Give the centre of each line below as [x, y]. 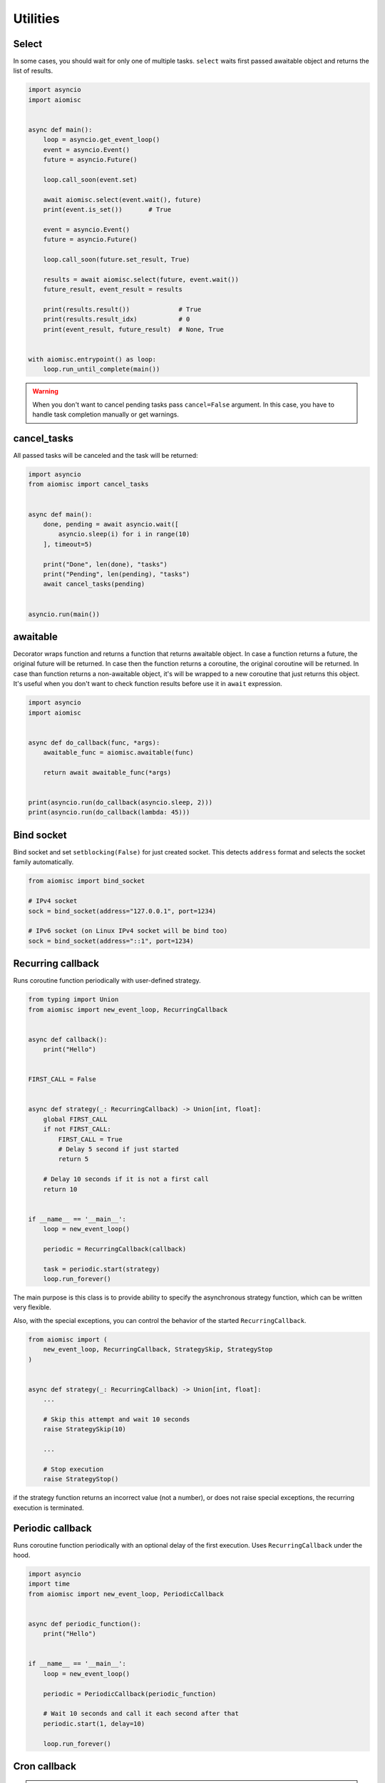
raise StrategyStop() [81, 1479]
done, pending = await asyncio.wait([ [111, 524]
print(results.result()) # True [122, 310]
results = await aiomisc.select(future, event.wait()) [141, 279]
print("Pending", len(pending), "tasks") [117, 574]
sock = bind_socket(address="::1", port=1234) [111, 941]
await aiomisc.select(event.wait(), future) [122, 199]
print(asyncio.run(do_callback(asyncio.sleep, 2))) [120, 803]
